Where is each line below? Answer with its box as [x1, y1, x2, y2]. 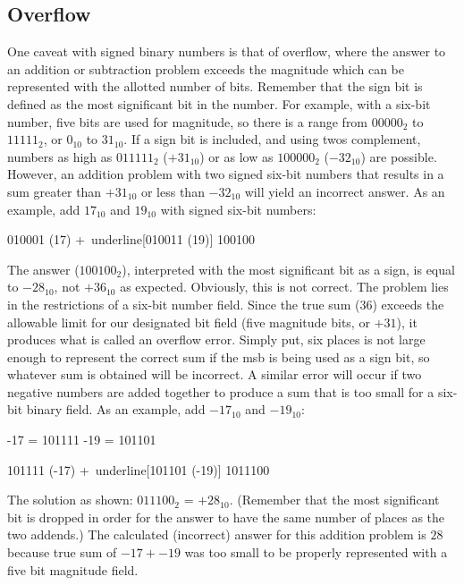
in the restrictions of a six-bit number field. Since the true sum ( [7, 294, 360, 313]
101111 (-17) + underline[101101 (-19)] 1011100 [7, 460, 270, 479]
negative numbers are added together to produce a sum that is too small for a [7, 382, 434, 401]
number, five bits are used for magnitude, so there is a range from [7, 112, 368, 131]
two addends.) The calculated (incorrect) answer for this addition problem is [7, 525, 426, 544]
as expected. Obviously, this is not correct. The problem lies [120, 277, 449, 296]
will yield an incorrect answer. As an [244, 182, 445, 200]
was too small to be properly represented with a [184, 543, 448, 562]
